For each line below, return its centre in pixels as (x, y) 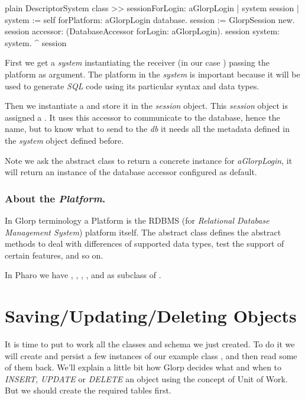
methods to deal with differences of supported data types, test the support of (145, 243)
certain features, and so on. (54, 255)
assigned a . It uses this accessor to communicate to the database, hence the (142, 117)
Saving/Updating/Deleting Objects (151, 316)
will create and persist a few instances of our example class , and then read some (151, 355)
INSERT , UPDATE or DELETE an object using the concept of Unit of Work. (146, 378)
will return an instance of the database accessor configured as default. (131, 172)
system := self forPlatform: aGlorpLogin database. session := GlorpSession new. (150, 19)
